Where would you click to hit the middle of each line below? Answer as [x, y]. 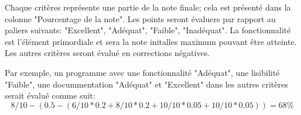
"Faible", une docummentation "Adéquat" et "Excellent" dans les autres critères [146, 84]
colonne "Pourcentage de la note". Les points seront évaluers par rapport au [140, 18]
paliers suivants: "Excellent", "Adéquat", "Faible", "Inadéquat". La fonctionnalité [148, 30]
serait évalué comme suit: [50, 95]
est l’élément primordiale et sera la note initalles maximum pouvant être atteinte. [151, 41]
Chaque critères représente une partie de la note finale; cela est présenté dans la [148, 7]
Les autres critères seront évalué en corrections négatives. [107, 53]
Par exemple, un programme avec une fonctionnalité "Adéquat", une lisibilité [142, 72]
